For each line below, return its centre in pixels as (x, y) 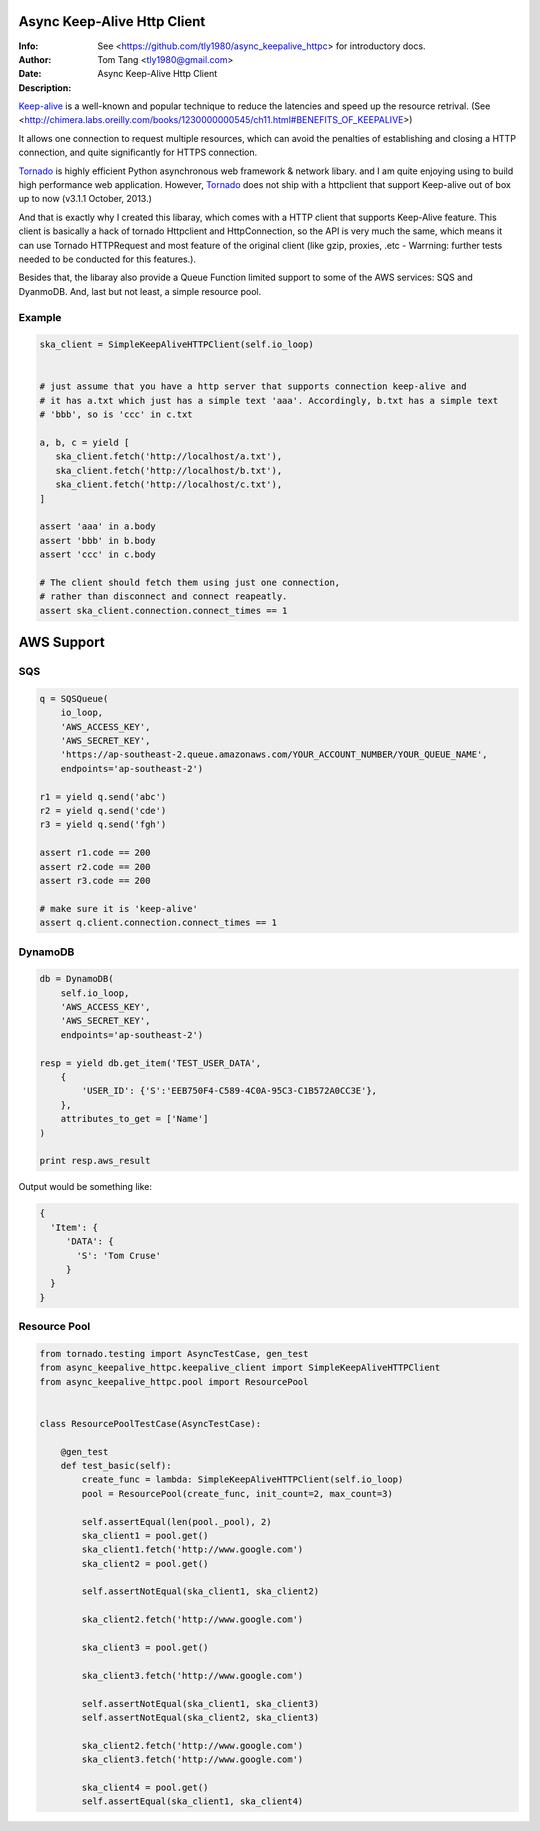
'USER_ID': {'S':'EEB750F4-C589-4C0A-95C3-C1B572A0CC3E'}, (229, 1091)
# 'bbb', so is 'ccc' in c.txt (116, 414)
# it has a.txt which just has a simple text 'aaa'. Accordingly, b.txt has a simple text (269, 400)
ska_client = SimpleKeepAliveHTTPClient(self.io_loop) (176, 344)
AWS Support (61, 642)
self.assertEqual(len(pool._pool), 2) (176, 1521)
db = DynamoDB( (76, 979)
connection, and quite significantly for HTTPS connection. (138, 152)
